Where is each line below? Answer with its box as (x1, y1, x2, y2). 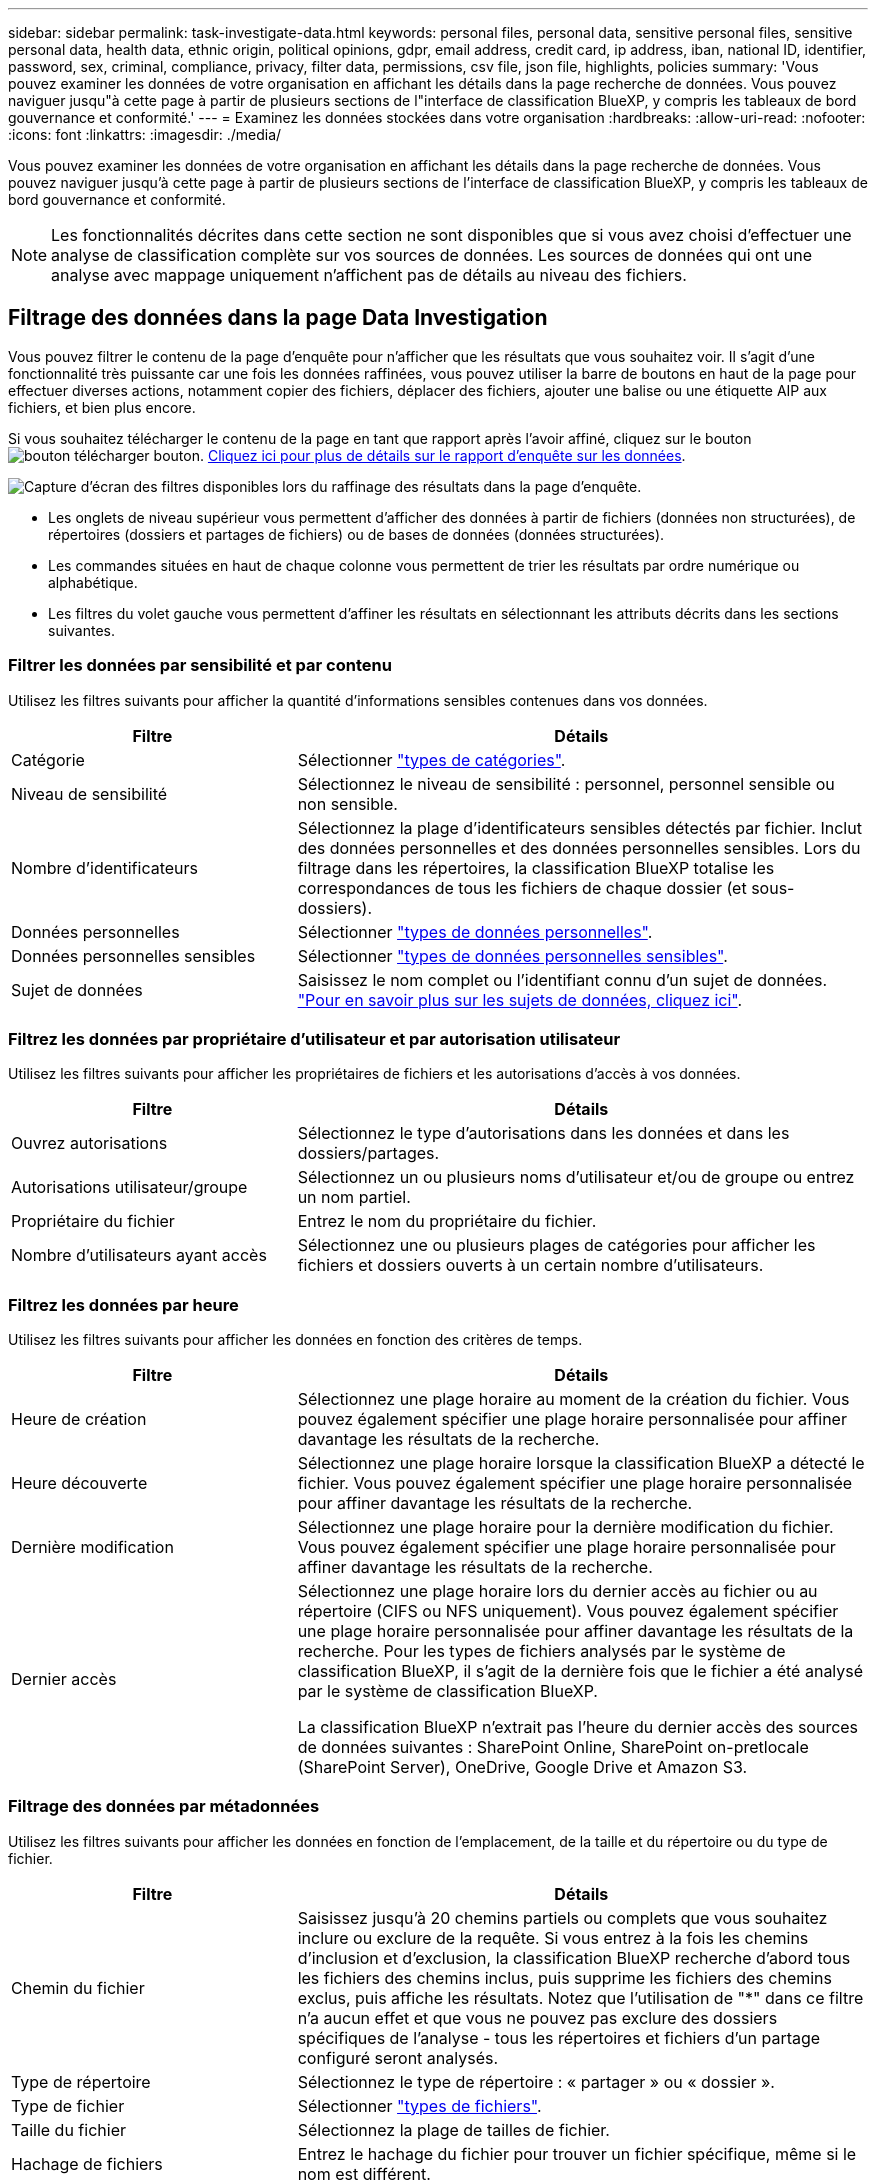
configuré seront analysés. (297, 2047, 499, 2068)
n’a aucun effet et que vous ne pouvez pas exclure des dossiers (297, 2007, 778, 2028)
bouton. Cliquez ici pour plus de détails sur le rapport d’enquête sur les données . (153, 446, 686, 464)
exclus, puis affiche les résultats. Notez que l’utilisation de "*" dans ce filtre (297, 1987, 864, 2008)
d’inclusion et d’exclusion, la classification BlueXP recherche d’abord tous (297, 1947, 851, 1968)
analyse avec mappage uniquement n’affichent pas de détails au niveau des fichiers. (51, 265, 687, 285)
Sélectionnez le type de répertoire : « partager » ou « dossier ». (297, 2071, 775, 2092)
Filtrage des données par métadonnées (8, 1796, 320, 1817)
